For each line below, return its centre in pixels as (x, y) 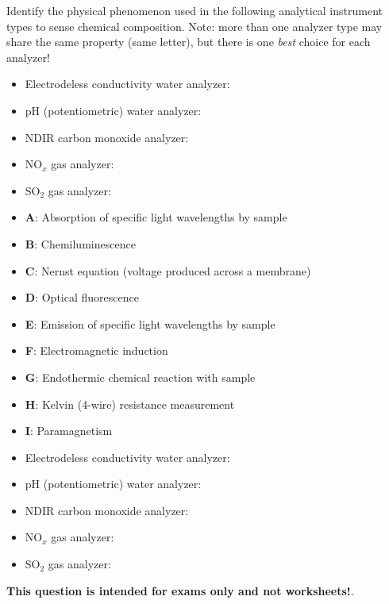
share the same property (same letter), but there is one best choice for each (189, 42)
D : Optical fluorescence (82, 297)
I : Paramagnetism (69, 431)
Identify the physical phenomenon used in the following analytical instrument (194, 10)
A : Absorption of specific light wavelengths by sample (156, 217)
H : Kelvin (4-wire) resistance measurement (130, 404)
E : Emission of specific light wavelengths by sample (150, 323)
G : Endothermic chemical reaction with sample (140, 377)
